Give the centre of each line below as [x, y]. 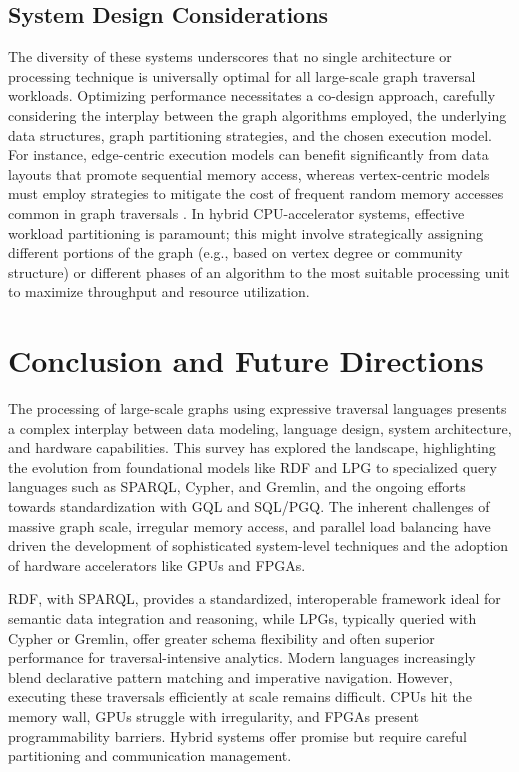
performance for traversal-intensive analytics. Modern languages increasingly [242, 657]
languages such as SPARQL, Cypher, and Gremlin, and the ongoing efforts [237, 486]
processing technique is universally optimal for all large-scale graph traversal [242, 75]
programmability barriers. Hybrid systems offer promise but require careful [237, 735]
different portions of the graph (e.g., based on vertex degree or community [235, 252]
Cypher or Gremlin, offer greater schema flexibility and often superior [221, 637]
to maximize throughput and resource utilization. [159, 291]
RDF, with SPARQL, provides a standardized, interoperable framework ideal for [254, 598]
